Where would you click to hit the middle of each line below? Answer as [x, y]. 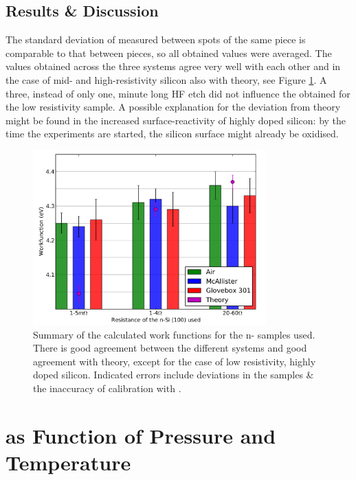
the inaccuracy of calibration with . [107, 388]
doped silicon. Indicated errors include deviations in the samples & [174, 375]
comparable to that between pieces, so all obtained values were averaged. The [169, 53]
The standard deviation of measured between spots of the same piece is [156, 39]
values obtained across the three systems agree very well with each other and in [173, 66]
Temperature [68, 462]
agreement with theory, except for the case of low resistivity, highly [175, 361]
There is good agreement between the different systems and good [170, 348]
